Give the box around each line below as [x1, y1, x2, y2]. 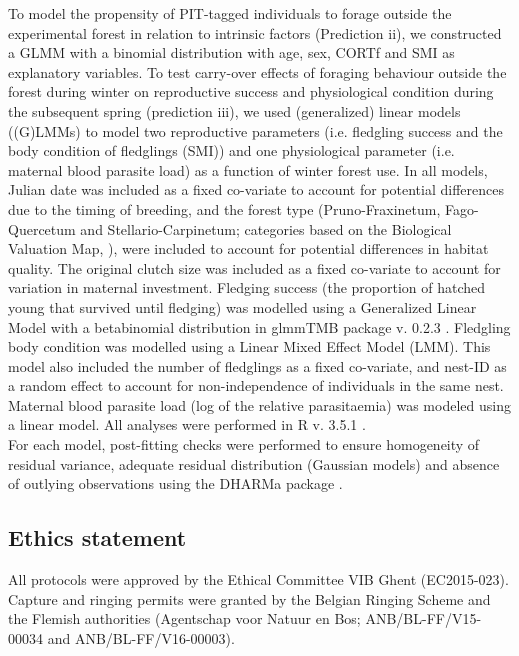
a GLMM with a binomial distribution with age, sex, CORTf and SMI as [8, 42, 455, 63]
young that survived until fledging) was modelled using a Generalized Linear [8, 296, 477, 317]
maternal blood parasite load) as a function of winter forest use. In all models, [8, 159, 488, 180]
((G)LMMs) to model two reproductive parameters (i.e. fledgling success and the [8, 120, 503, 141]
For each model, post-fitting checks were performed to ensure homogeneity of [8, 434, 480, 455]
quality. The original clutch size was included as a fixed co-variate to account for [8, 257, 501, 278]
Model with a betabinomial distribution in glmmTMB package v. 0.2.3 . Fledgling [8, 316, 511, 337]
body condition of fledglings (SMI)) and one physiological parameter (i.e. [8, 140, 455, 161]
